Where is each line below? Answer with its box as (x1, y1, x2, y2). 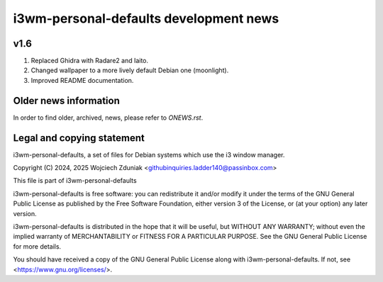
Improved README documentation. (30, 76, 134, 84)
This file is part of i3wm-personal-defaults (13, 176, 138, 185)
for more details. (13, 242, 62, 251)
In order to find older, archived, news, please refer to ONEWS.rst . (13, 113, 204, 122)
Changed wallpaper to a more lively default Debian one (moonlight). (30, 66, 229, 74)
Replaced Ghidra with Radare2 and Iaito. (30, 57, 149, 65)
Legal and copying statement (13, 132, 145, 144)
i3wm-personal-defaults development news (13, 11, 279, 26)
